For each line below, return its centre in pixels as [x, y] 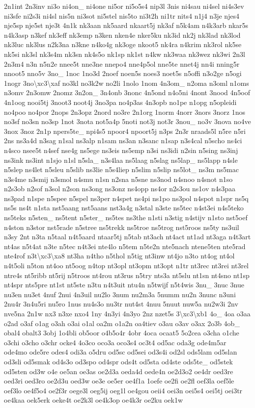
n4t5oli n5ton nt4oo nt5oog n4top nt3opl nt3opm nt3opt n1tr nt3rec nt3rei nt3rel [126, 266]
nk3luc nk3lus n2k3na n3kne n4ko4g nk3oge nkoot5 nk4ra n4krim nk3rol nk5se [123, 44]
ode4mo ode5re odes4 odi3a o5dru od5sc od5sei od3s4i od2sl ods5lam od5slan [121, 352]
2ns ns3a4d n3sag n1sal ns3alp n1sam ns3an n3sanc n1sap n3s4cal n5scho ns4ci [123, 140]
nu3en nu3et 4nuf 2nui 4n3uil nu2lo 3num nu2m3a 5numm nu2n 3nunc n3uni [120, 294]
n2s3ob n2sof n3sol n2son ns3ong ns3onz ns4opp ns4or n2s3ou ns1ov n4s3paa [120, 189]
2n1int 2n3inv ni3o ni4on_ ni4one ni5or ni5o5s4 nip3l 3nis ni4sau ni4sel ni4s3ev [124, 6]
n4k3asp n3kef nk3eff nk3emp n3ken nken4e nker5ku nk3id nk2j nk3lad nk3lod [122, 35]
